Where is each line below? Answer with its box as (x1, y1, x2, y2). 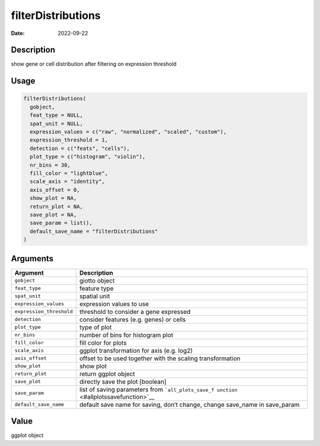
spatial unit (79, 292, 110, 300)
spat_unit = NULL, (30, 120, 83, 127)
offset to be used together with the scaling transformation (79, 354, 241, 362)
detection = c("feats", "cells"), (30, 145, 130, 152)
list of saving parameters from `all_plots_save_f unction (79, 385, 238, 393)
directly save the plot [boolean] (79, 377, 167, 386)
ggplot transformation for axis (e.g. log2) (79, 346, 193, 355)
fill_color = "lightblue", (30, 169, 108, 177)
